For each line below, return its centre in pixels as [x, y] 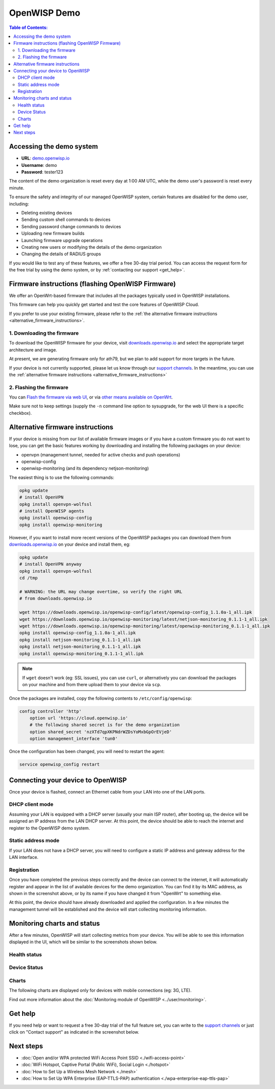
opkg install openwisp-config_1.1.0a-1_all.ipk [77, 633]
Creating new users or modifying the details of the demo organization [91, 247]
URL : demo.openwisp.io [45, 158]
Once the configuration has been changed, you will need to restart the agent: [87, 751]
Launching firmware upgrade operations [62, 240]
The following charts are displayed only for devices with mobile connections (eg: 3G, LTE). [100, 990]
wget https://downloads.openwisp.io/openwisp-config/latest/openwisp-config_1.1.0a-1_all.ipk [136, 612]
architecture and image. [33, 350]
